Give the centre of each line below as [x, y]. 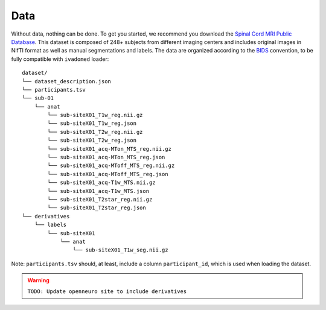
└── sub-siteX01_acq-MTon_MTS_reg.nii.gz [110, 149]
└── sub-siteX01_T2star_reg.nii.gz [100, 199]
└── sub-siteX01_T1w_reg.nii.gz [95, 115]
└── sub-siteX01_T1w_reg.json [92, 123]
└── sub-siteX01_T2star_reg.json [97, 208]
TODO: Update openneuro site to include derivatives [107, 292]
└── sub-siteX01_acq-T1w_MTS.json [98, 191]
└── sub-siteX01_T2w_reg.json [92, 141]
